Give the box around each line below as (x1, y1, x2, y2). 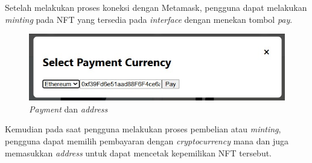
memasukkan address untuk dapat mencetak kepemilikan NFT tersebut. (5, 146, 272, 159)
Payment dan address (29, 102, 108, 115)
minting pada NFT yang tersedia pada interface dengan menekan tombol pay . (5, 13, 293, 25)
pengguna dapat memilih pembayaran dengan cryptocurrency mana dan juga (5, 135, 289, 147)
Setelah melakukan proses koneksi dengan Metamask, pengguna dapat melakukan (5, 1, 307, 13)
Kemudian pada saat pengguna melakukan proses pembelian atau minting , (5, 123, 281, 135)
